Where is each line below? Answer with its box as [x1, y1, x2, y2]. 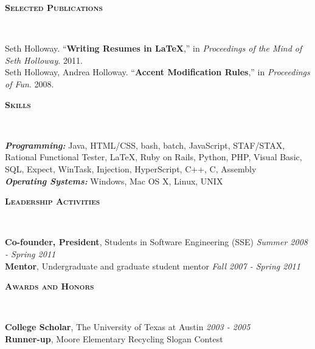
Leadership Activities [5, 195, 100, 208]
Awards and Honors [5, 280, 94, 293]
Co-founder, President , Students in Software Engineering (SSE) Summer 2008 [5, 235, 308, 248]
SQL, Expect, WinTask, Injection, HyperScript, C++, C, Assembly [5, 162, 257, 175]
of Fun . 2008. [5, 77, 54, 90]
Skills [5, 98, 31, 110]
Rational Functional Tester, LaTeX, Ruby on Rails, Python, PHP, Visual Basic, [5, 151, 302, 163]
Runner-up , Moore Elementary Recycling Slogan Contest [5, 332, 223, 345]
